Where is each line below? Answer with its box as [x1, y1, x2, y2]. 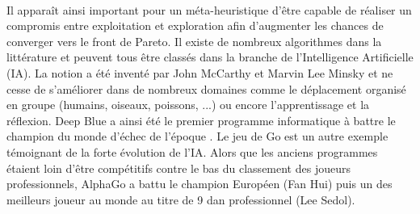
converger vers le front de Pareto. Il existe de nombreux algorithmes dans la [6, 32, 382, 49]
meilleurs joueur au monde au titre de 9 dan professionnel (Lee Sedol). [6, 191, 355, 208]
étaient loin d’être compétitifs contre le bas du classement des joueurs [6, 159, 351, 176]
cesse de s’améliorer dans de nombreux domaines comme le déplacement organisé [6, 80, 406, 97]
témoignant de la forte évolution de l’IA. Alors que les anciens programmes [6, 143, 378, 160]
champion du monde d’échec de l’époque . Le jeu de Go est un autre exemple [6, 128, 388, 145]
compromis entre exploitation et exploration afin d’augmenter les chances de [6, 17, 384, 34]
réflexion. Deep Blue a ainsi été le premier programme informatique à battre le [6, 111, 396, 128]
